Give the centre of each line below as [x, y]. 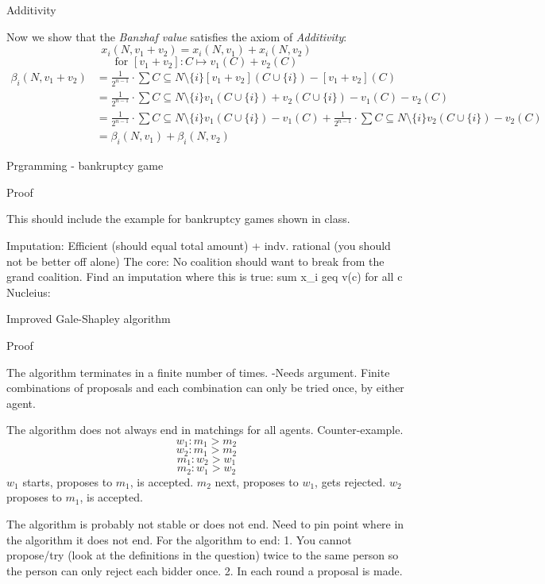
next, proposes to [257, 481]
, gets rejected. [350, 481]
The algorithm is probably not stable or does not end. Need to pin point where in [205, 524]
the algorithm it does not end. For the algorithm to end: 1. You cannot [179, 539]
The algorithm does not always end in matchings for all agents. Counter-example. [205, 430]
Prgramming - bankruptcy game [85, 165]
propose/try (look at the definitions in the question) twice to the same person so [203, 555]
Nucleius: [29, 292]
